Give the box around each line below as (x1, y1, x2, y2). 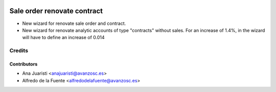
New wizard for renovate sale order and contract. (22, 20, 126, 26)
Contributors (9, 61, 38, 67)
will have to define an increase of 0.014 (22, 35, 105, 41)
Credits (9, 47, 28, 54)
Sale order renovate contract (9, 7, 103, 15)
